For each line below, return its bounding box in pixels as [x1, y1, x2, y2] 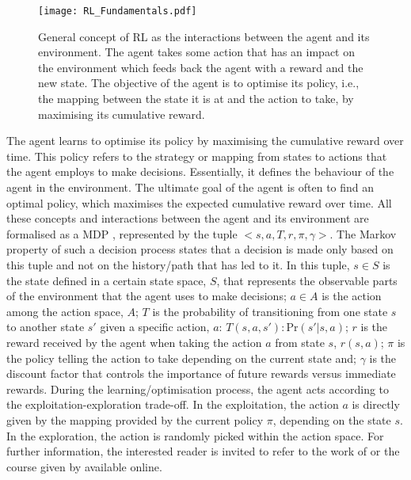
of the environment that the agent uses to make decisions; [6, 288, 287, 304]
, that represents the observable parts [216, 272, 398, 288]
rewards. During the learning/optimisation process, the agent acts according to [6, 380, 390, 397]
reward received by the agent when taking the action [6, 333, 262, 350]
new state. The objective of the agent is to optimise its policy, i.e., [38, 74, 360, 91]
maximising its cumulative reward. [38, 105, 205, 122]
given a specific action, [100, 318, 210, 335]
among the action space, [6, 303, 124, 319]
